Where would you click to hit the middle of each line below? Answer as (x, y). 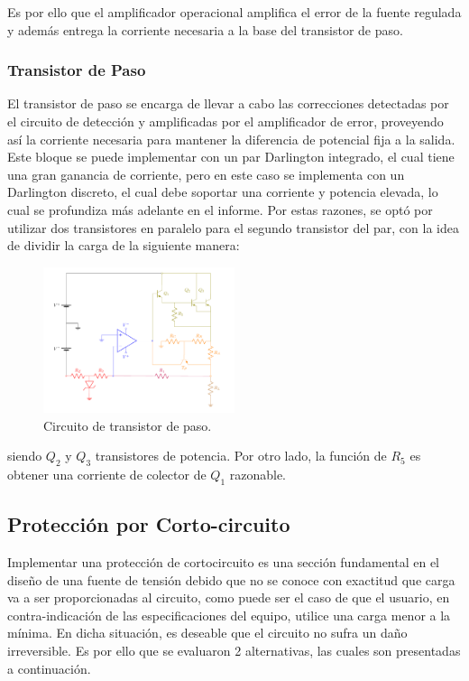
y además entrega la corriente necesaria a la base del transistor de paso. (205, 29)
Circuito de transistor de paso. (128, 425)
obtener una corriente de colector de (107, 475)
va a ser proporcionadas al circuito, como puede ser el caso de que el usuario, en (229, 597)
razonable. (258, 475)
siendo (25, 456)
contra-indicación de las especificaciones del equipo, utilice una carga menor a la (229, 615)
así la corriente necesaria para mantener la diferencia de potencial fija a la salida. (231, 139)
